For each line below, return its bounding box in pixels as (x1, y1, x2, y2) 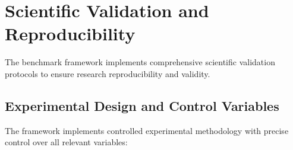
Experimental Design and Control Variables (5, 96, 279, 114)
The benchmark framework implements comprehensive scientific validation (5, 56, 275, 68)
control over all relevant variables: (5, 136, 128, 148)
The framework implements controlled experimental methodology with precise (5, 124, 289, 136)
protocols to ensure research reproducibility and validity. (5, 67, 210, 79)
